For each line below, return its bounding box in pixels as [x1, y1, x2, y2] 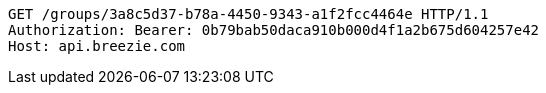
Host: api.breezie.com [8, 38, 186, 54]
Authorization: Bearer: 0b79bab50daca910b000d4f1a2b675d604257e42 [8, 22, 540, 38]
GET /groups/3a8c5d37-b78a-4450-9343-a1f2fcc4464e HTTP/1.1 [8, 6, 489, 22]
